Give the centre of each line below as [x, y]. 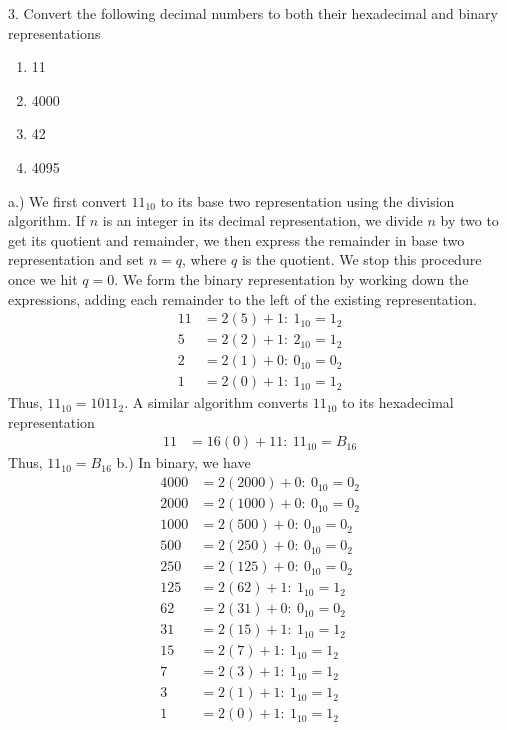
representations [54, 32]
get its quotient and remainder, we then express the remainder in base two [236, 239]
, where [204, 259]
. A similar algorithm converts [216, 402]
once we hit [43, 278]
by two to [469, 220]
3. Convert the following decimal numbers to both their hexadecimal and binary [253, 13]
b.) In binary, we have [183, 462]
